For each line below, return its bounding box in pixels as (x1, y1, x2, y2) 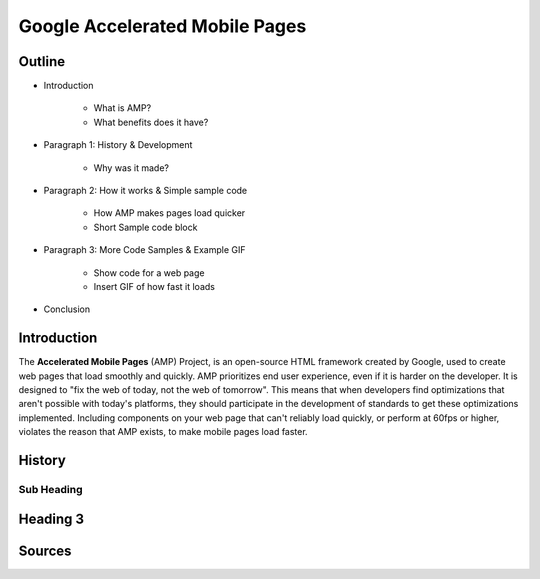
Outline (18, 53, 65, 70)
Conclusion (43, 303, 91, 315)
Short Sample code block (93, 221, 198, 233)
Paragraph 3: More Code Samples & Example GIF (43, 244, 246, 256)
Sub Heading (18, 483, 83, 496)
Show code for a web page (93, 266, 205, 279)
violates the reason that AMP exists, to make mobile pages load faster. (18, 426, 309, 438)
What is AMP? (93, 102, 152, 114)
